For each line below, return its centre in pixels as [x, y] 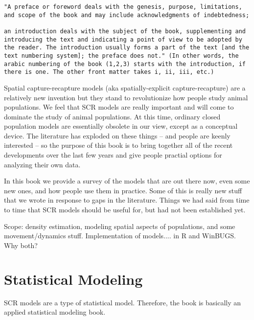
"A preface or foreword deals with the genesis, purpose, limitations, [123, 7]
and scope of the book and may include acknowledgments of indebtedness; [127, 15]
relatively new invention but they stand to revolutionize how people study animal [126, 97]
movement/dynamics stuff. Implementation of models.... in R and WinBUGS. [120, 236]
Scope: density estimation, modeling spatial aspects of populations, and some [120, 226]
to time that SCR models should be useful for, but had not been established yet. [125, 210]
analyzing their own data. [42, 164]
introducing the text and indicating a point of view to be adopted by [123, 39]
